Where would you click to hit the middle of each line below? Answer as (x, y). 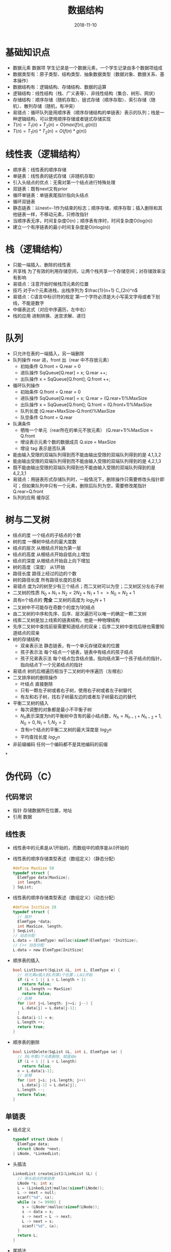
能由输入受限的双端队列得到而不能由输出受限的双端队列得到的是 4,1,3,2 (87, 455)
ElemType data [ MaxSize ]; (44, 878)
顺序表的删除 (26, 1042)
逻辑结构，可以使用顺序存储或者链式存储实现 (64, 119)
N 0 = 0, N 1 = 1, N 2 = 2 (43, 723)
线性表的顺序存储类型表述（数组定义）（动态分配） (65, 897)
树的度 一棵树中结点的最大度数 (45, 541)
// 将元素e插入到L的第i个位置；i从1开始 (55, 975)
